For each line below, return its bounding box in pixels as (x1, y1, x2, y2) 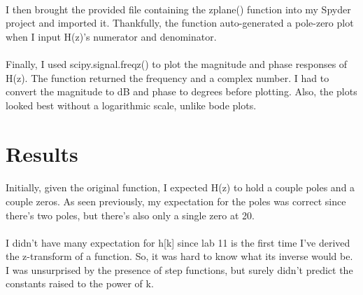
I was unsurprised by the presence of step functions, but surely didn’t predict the (6, 262, 353, 277)
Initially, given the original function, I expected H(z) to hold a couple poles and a (6, 180, 355, 195)
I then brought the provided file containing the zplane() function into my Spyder (6, 1, 351, 16)
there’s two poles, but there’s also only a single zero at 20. (6, 207, 255, 222)
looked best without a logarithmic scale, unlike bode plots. (6, 97, 257, 112)
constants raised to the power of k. (6, 276, 154, 291)
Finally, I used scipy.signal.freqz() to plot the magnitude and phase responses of (6, 56, 348, 71)
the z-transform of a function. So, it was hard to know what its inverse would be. (6, 249, 353, 263)
